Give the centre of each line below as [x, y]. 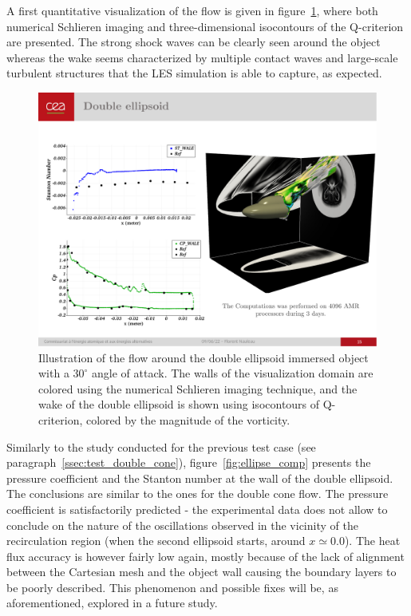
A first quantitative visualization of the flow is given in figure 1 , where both [192, 10]
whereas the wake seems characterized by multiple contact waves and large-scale [202, 57]
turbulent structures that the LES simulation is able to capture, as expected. [194, 73]
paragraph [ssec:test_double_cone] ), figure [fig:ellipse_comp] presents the [189, 462]
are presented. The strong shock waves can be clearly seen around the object [194, 42]
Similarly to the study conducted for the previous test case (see [161, 446]
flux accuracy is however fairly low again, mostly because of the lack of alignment [205, 556]
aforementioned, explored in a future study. [112, 603]
